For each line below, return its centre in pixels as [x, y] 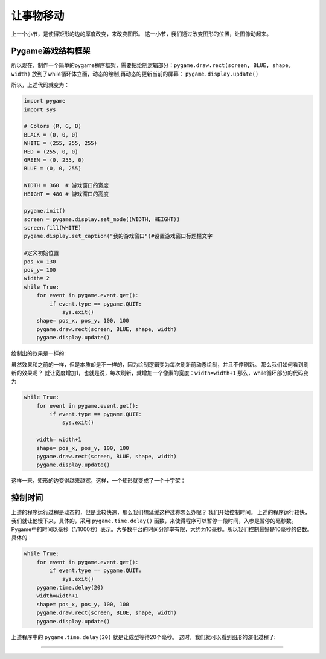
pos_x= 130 [40, 262]
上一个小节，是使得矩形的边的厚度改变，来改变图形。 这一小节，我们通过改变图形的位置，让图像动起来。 [141, 34]
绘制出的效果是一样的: [39, 353]
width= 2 [37, 278]
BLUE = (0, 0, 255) [53, 169]
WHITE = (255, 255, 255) [61, 143]
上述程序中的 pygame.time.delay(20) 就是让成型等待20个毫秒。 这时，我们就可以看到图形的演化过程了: [143, 637]
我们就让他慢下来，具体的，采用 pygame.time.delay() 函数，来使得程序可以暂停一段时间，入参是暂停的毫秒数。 [154, 521]
